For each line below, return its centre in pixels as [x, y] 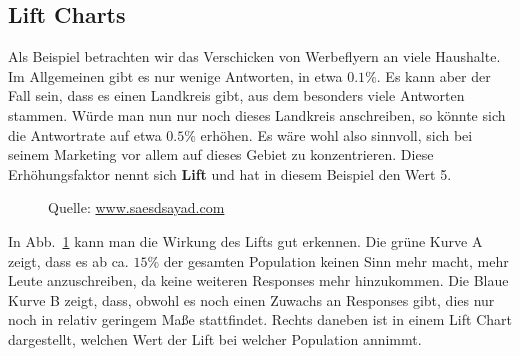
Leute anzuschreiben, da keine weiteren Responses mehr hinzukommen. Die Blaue [258, 280]
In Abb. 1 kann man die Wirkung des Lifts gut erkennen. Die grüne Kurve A [245, 240]
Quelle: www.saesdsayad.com [136, 207]
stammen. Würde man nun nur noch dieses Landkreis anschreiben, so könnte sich [257, 114]
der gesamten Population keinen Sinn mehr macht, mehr [336, 260]
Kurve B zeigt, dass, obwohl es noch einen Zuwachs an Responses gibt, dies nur [251, 299]
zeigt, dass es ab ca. [68, 260]
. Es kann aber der [433, 75]
